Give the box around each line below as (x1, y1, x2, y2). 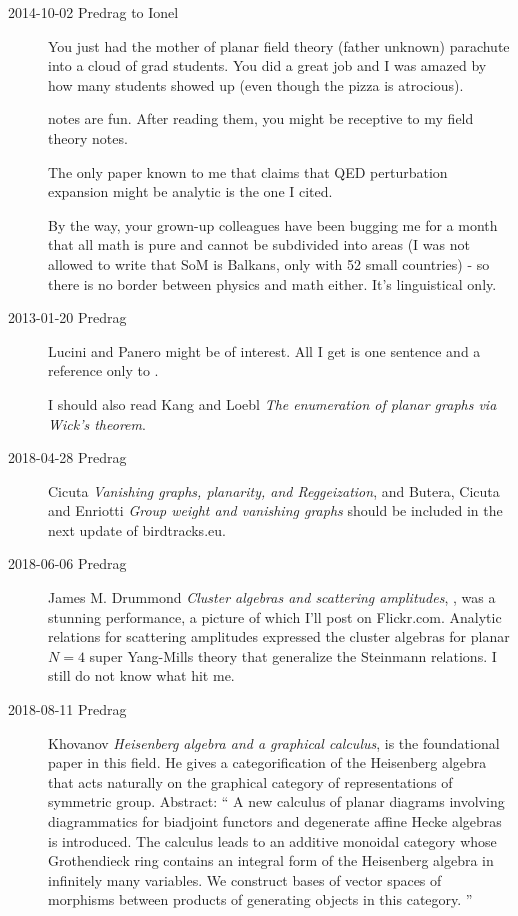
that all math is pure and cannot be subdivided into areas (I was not (48, 234, 470, 255)
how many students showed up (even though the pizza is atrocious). (48, 74, 464, 95)
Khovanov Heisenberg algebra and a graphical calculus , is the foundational (48, 732, 500, 753)
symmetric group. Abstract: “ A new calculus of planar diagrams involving (48, 791, 505, 812)
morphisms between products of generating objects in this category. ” (48, 889, 473, 910)
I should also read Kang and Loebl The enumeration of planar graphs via (48, 393, 497, 414)
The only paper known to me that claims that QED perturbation (48, 161, 448, 182)
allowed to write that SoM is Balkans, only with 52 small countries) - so (48, 253, 490, 274)
